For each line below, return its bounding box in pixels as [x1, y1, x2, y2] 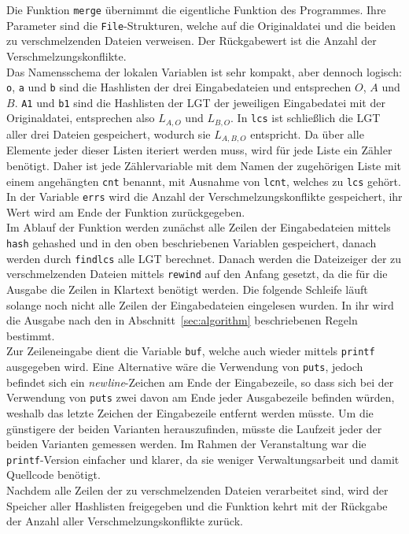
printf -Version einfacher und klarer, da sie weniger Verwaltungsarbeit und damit [6, 451, 400, 467]
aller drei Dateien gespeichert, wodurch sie [6, 125, 211, 142]
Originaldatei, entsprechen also [6, 109, 155, 126]
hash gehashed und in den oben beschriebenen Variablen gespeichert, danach [6, 235, 377, 250]
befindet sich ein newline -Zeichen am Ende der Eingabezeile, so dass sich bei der [6, 373, 394, 390]
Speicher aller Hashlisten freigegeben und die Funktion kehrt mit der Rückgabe [6, 497, 388, 514]
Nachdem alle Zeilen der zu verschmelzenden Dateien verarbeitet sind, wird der [6, 481, 389, 498]
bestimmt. [6, 327, 55, 343]
